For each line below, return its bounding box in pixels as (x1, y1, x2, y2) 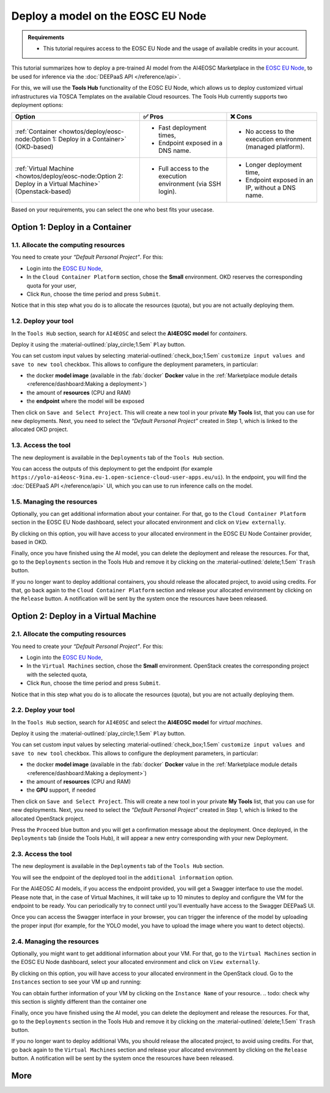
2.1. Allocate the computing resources (11, 630, 127, 638)
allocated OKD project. (11, 425, 68, 433)
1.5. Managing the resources (11, 497, 98, 506)
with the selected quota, (26, 671, 88, 678)
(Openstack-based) (15, 187, 71, 196)
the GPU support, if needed (26, 786, 96, 794)
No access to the (245, 127, 295, 136)
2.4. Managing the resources (11, 937, 99, 946)
